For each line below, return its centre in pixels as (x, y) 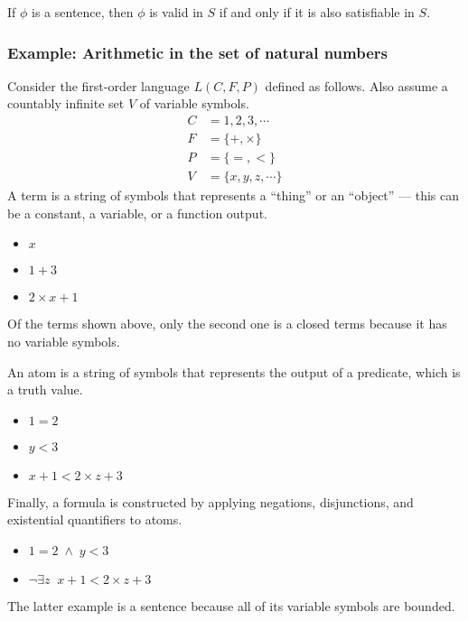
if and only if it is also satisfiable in (317, 12)
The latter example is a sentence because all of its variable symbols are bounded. (231, 605)
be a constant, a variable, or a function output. (137, 213)
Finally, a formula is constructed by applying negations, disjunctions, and (211, 501)
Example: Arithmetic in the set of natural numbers (197, 52)
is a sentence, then (83, 12)
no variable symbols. (64, 341)
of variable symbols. (194, 103)
